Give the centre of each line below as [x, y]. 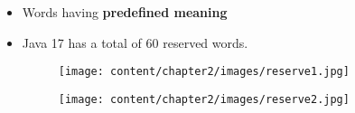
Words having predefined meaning [125, 12]
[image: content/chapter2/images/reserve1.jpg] [204, 72]
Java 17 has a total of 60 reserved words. [135, 42]
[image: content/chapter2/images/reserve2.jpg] [204, 99]
